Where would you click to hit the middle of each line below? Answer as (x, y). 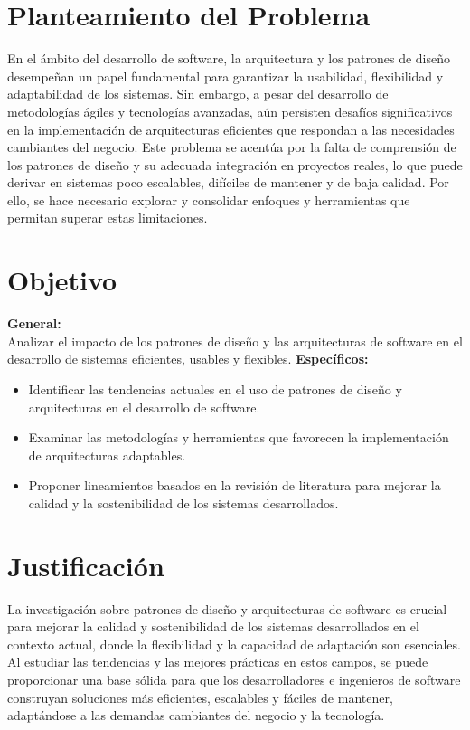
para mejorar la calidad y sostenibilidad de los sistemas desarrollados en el (213, 626)
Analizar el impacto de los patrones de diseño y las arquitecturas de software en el (235, 341)
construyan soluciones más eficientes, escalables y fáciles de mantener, (200, 697)
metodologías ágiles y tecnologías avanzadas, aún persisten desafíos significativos (230, 111)
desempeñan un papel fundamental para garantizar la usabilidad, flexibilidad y (226, 76)
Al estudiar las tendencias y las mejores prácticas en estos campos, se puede (218, 662)
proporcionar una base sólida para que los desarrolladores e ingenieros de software (234, 680)
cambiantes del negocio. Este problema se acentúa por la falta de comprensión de (232, 147)
